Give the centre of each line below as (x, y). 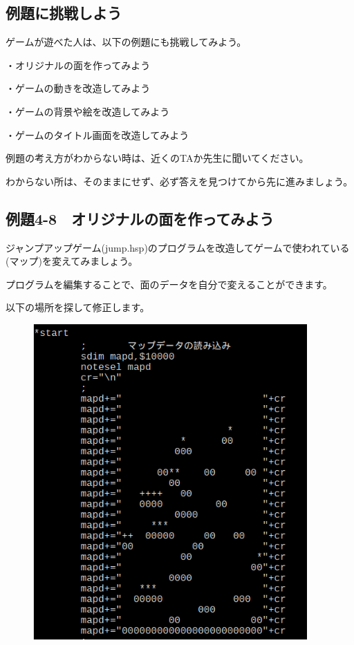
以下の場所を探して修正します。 (78, 307)
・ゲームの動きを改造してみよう (78, 88)
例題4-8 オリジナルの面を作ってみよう (140, 218)
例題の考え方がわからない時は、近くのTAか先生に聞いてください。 (157, 158)
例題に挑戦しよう (64, 13)
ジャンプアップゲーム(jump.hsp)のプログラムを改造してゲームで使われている (178, 247)
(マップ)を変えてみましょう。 (72, 261)
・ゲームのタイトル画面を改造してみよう (97, 134)
